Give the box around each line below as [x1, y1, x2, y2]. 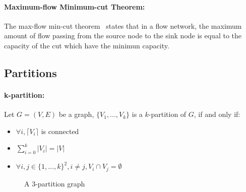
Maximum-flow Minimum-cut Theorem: [4, 1, 145, 12]
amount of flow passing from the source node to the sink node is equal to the [4, 30, 242, 41]
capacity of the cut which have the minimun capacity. [4, 40, 169, 50]
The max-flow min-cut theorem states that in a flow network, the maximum [4, 20, 242, 31]
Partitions [4, 65, 57, 80]
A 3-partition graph [24, 178, 85, 188]
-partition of [148, 109, 187, 119]
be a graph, [58, 109, 94, 119]
